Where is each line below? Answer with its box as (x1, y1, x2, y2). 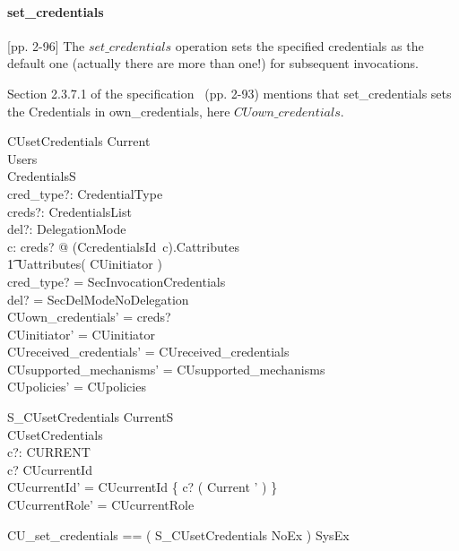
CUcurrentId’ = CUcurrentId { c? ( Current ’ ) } (7, 478, 278, 496)
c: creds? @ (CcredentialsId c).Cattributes (7, 237, 239, 255)
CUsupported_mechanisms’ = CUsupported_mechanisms (7, 359, 325, 378)
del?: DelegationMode (7, 220, 126, 238)
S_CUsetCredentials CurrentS (7, 408, 174, 426)
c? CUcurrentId (7, 460, 92, 478)
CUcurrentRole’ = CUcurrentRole (7, 495, 195, 514)
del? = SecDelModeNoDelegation (7, 289, 189, 308)
